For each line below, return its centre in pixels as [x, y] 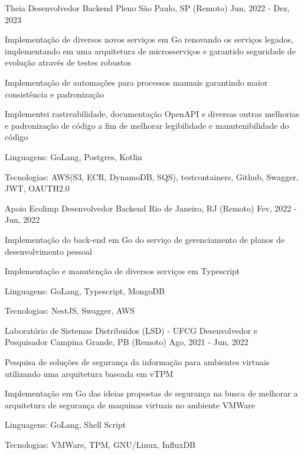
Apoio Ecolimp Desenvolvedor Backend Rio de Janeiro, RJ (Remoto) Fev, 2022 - [151, 208]
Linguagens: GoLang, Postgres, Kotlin [73, 156]
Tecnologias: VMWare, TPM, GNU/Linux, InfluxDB [100, 445]
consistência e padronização [55, 94]
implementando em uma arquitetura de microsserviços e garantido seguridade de [150, 51]
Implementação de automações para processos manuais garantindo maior [136, 82]
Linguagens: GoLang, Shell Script [66, 425]
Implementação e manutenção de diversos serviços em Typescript [122, 271]
